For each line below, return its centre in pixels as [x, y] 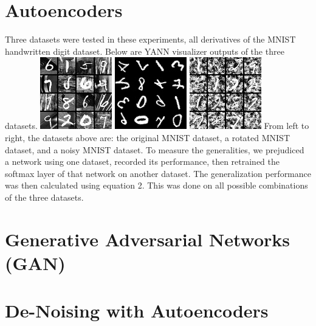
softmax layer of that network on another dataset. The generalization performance [158, 173]
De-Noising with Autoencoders [137, 310]
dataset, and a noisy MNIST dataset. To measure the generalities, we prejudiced [155, 149]
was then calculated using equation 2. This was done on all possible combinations [156, 185]
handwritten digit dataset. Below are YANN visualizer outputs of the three [145, 51]
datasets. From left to [157, 126]
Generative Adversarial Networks [148, 239]
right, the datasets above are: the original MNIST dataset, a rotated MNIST [147, 137]
